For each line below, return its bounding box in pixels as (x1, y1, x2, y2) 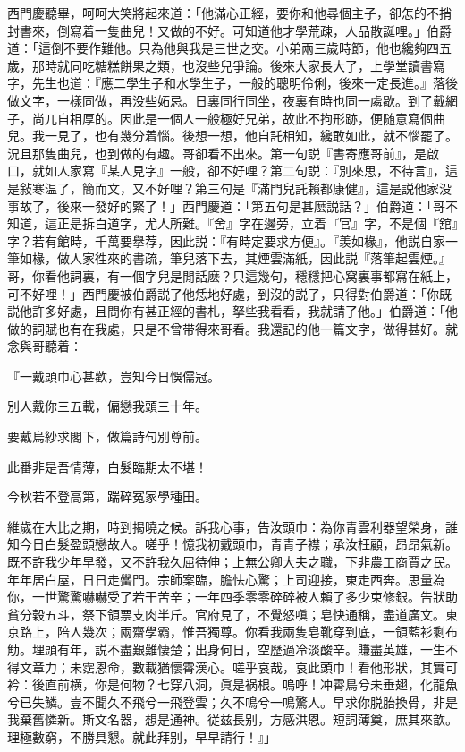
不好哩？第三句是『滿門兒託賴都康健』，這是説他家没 (144, 178, 452, 197)
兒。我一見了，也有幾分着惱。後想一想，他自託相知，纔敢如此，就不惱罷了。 (7, 126, 458, 145)
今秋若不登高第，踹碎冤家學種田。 (7, 487, 207, 506)
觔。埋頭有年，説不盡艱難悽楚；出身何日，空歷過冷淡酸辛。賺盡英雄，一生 (7, 640, 445, 658)
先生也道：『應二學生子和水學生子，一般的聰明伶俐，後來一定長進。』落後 (31, 73, 458, 92)
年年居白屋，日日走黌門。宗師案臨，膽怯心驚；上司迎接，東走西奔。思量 (7, 569, 433, 588)
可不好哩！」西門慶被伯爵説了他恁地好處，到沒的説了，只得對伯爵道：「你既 (7, 284, 452, 303)
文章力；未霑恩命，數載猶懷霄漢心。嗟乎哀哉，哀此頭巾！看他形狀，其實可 (19, 657, 458, 676)
